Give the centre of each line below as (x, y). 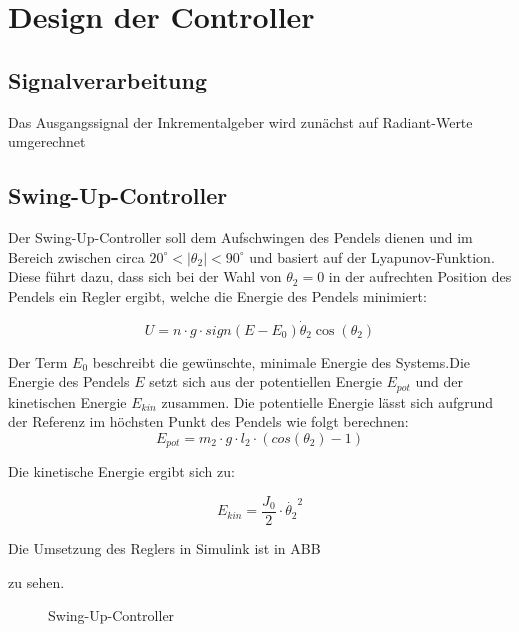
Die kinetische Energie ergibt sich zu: (121, 471)
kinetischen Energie (67, 401)
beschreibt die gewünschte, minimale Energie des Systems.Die (281, 361)
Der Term (38, 361)
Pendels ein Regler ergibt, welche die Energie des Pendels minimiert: (217, 295)
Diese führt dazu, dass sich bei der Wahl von (145, 276)
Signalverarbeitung (107, 79)
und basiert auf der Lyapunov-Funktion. (372, 256)
